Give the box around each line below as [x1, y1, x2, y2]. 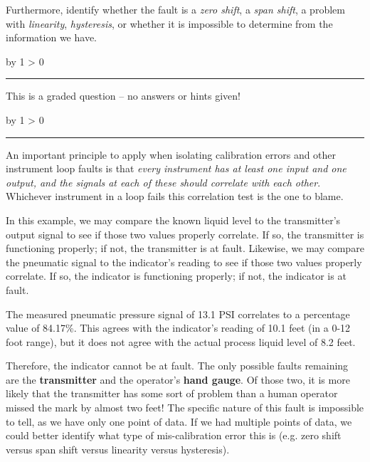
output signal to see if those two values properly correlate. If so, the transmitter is [6, 226, 364, 241]
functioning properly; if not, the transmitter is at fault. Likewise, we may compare [6, 241, 364, 256]
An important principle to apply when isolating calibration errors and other [6, 147, 337, 162]
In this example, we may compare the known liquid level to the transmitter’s [6, 212, 341, 227]
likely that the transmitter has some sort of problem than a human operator [6, 386, 338, 401]
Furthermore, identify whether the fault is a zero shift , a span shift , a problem [6, 2, 345, 16]
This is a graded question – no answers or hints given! [6, 88, 240, 103]
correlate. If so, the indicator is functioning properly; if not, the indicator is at [6, 268, 347, 283]
